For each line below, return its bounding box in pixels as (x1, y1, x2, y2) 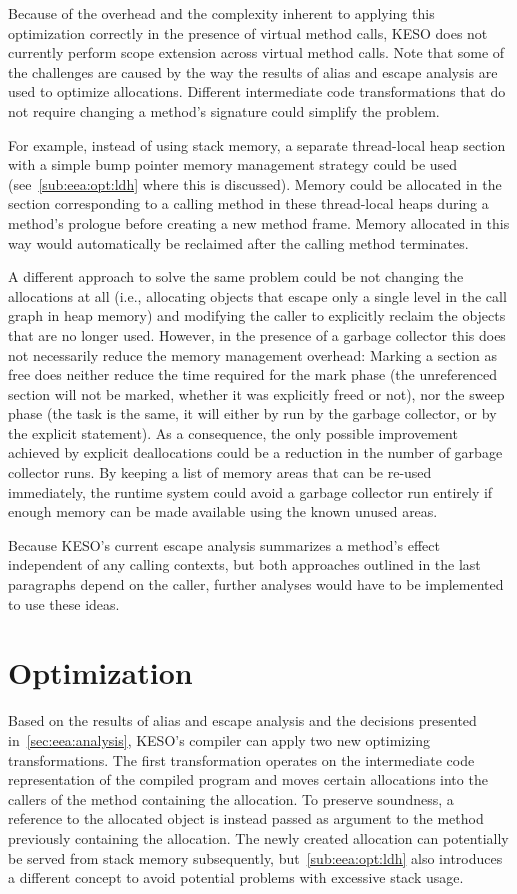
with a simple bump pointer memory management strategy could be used (8, 154, 458, 175)
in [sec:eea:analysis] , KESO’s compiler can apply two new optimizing (8, 729, 431, 750)
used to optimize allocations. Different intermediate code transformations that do (8, 81, 506, 102)
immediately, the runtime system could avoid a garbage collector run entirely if (8, 481, 493, 502)
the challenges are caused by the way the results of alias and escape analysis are (8, 61, 498, 82)
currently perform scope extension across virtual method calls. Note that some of (8, 42, 505, 63)
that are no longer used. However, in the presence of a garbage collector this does (8, 324, 506, 345)
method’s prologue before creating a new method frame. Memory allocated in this (8, 212, 510, 233)
